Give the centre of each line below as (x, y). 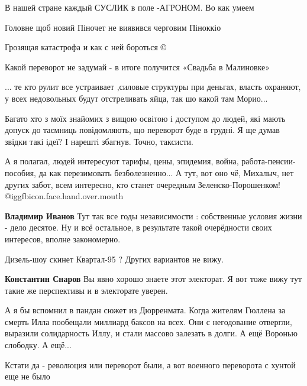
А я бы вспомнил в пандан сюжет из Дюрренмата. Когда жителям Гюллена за (145, 310)
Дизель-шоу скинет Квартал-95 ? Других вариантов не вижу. (114, 259)
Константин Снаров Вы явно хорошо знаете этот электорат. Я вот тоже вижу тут (153, 279)
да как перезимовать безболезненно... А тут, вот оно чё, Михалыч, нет (166, 172)
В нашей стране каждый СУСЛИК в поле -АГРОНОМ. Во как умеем (130, 7)
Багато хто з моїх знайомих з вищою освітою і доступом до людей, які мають (145, 118)
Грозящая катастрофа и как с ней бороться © (86, 47)
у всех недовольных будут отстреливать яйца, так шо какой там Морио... (136, 98)
